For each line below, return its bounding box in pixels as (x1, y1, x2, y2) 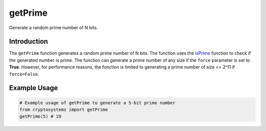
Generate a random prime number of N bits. (9, 25, 98, 31)
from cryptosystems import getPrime (19, 107, 108, 113)
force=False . (9, 71, 39, 77)
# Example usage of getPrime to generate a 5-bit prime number (19, 100, 176, 105)
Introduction (9, 37, 48, 46)
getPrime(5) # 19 (19, 114, 62, 119)
